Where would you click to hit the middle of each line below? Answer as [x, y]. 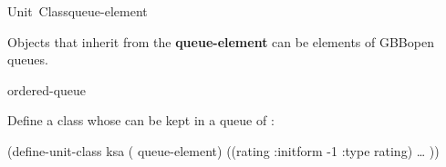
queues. [28, 59]
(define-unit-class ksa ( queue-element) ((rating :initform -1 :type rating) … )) [223, 150]
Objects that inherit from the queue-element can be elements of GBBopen [221, 41]
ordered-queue [47, 89]
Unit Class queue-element [78, 11]
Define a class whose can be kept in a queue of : [141, 120]
